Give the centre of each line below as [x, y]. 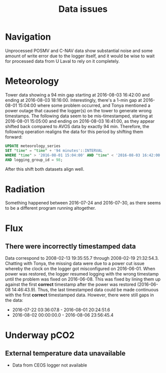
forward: [14, 137]
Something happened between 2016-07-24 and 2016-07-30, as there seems [83, 203]
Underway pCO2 [40, 335]
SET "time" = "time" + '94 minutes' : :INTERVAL [54, 150]
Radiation [25, 189]
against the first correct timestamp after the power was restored [71, 284]
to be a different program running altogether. [51, 208]
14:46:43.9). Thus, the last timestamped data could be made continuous [85, 290]
